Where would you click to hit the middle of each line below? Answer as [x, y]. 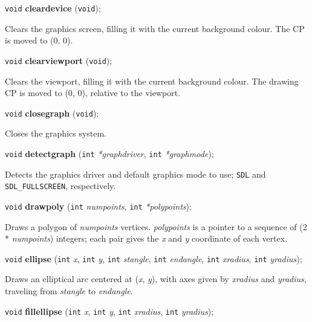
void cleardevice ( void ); [53, 8]
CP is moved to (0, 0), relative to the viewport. [93, 93]
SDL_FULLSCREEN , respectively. [60, 186]
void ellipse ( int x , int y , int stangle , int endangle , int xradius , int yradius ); [154, 258]
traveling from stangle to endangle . [69, 291]
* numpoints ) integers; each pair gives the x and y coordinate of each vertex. [146, 238]
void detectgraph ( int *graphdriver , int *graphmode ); [109, 153]
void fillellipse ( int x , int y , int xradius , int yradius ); [109, 311]
